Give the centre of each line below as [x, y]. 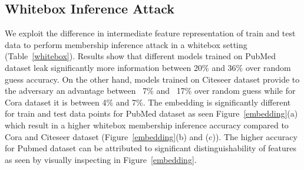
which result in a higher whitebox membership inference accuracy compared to [147, 125]
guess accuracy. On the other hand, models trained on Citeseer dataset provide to [152, 79]
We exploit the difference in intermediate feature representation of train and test [150, 33]
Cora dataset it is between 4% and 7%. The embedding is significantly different [148, 102]
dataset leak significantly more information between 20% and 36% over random [148, 67]
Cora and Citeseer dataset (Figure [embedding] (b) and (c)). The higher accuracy [151, 136]
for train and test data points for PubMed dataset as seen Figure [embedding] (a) [151, 113]
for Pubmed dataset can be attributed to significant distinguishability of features [151, 148]
